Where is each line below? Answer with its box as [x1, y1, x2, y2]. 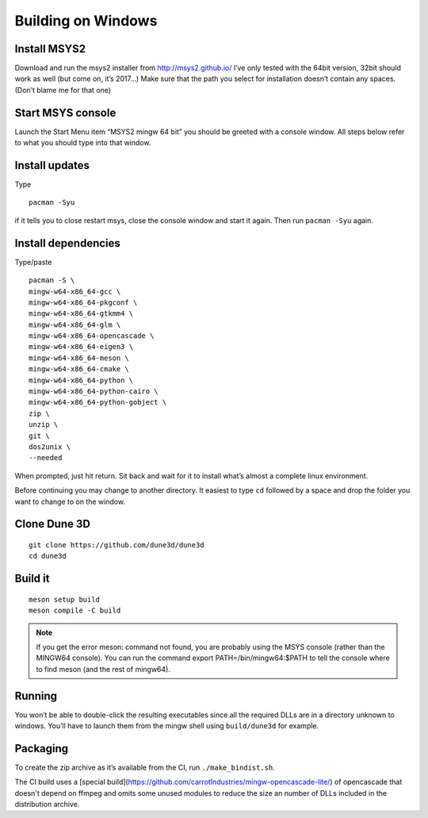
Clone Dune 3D [14, 517, 91, 531]
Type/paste [14, 257, 52, 267]
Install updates [14, 159, 90, 172]
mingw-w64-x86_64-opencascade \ [29, 332, 155, 340]
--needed [29, 453, 63, 463]
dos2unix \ [29, 442, 71, 451]
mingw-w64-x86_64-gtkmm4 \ [29, 309, 134, 318]
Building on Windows [14, 12, 158, 29]
